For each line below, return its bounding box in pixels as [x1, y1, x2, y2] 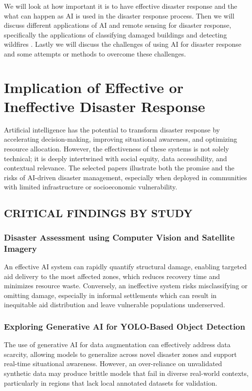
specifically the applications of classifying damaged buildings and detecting [4, 29, 227, 39]
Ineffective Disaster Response [4, 96, 205, 116]
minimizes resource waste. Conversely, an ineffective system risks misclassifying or [4, 280, 248, 291]
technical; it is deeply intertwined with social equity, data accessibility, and [4, 153, 227, 163]
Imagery [4, 242, 37, 254]
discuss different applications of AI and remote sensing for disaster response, [4, 20, 232, 30]
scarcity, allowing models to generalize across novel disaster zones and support [4, 349, 237, 359]
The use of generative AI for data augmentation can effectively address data [4, 339, 231, 350]
